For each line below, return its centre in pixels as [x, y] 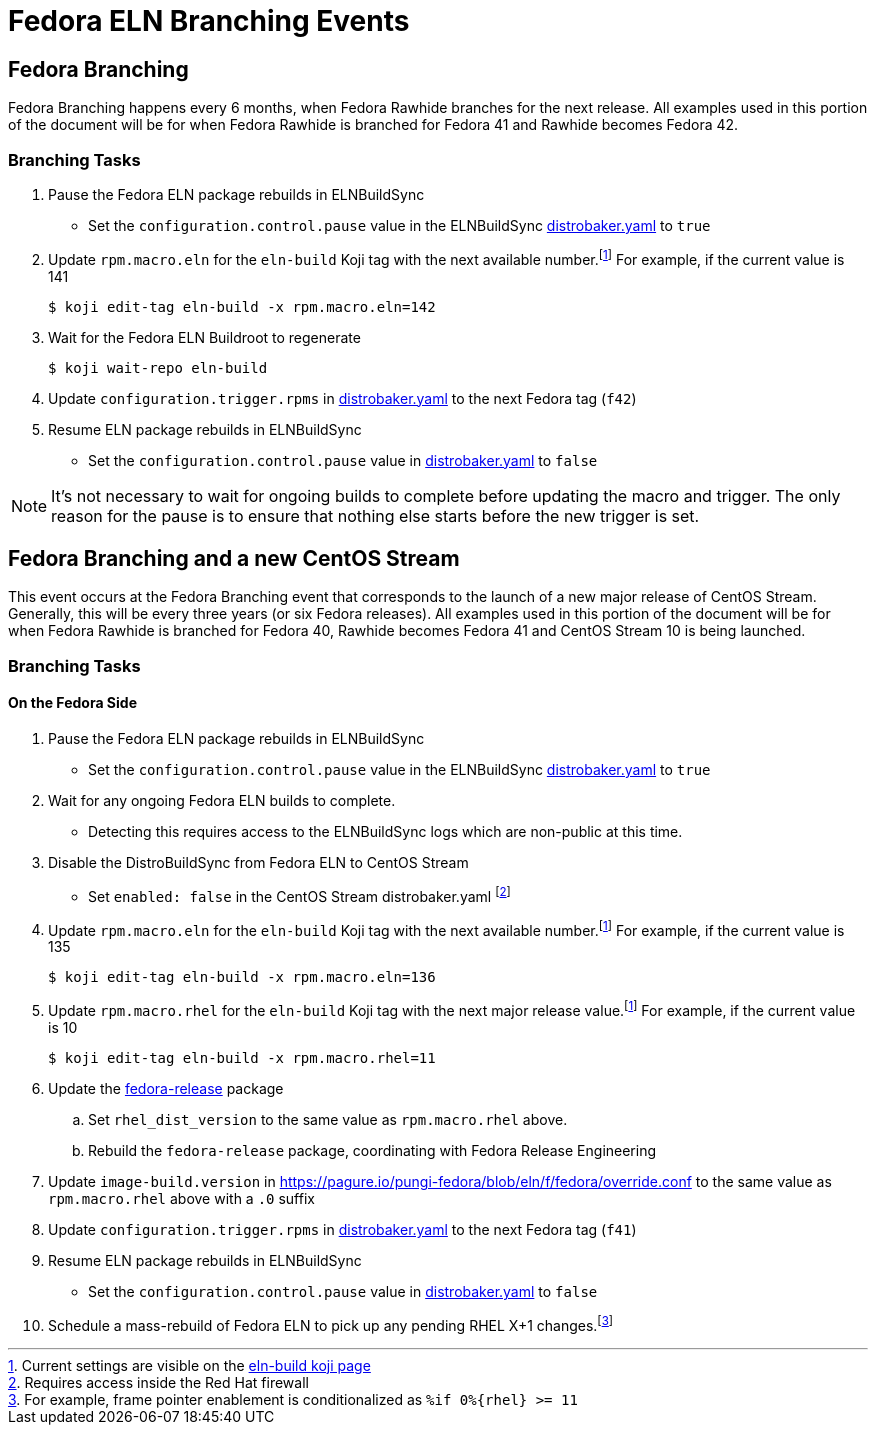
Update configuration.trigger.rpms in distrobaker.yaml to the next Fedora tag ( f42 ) [342, 398]
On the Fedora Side [72, 703]
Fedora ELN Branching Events [209, 21]
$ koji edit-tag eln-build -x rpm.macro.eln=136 [242, 977]
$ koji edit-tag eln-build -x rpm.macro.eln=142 [242, 306]
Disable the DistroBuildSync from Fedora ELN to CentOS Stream [258, 863]
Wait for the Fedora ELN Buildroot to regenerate [204, 337]
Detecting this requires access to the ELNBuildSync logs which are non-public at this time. [385, 832]
